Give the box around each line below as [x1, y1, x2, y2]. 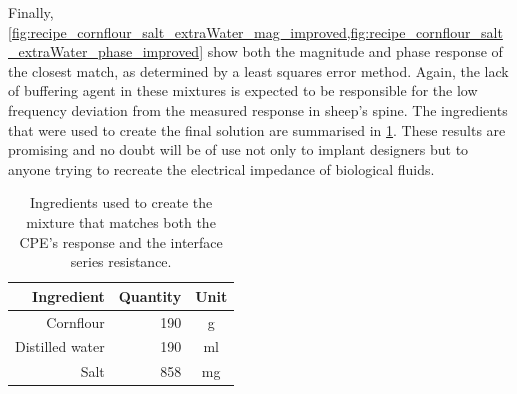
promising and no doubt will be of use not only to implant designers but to [8, 139, 469, 160]
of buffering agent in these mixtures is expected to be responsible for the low [8, 80, 478, 101]
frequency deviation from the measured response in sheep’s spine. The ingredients [8, 99, 508, 120]
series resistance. [70, 251, 172, 272]
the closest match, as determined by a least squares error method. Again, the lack [8, 60, 509, 81]
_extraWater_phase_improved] [8, 41, 204, 62]
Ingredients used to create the [30, 192, 213, 213]
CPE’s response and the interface [19, 231, 223, 252]
